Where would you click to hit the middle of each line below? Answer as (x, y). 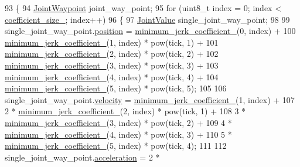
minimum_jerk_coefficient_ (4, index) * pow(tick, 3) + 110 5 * (118, 134)
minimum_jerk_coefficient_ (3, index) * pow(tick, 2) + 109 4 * (118, 122)
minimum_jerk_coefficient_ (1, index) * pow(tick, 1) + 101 (112, 42)
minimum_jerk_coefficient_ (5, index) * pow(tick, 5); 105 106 (116, 88)
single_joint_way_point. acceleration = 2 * (82, 157)
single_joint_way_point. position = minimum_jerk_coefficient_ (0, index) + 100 (150, 31)
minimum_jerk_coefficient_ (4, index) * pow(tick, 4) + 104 (112, 76)
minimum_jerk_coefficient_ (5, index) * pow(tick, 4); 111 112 (116, 146)
